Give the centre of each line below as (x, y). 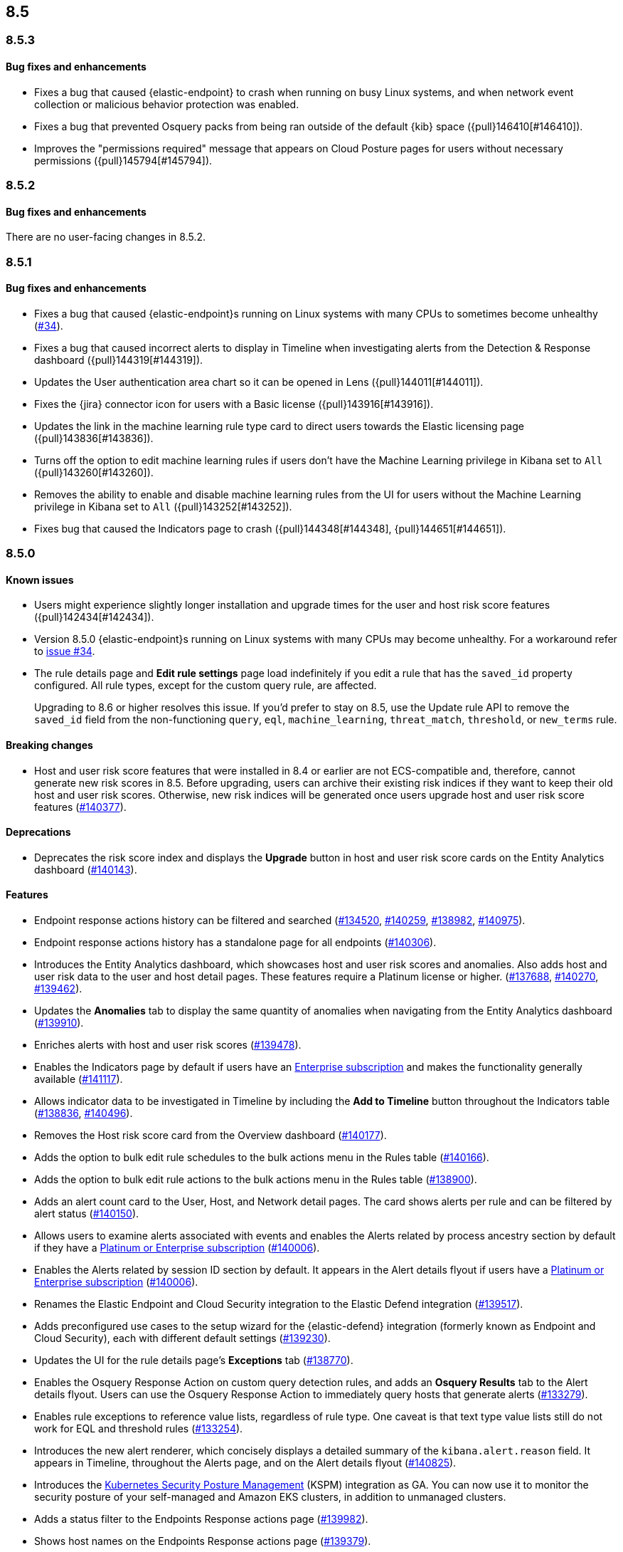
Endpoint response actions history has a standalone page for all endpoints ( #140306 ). (235, 943)
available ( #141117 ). (79, 1079)
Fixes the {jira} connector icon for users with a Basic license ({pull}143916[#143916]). (234, 404)
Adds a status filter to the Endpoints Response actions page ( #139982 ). (201, 1519)
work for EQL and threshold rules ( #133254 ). (139, 1429)
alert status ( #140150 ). (87, 1214)
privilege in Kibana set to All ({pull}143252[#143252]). (163, 506)
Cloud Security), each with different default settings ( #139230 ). (182, 1338)
